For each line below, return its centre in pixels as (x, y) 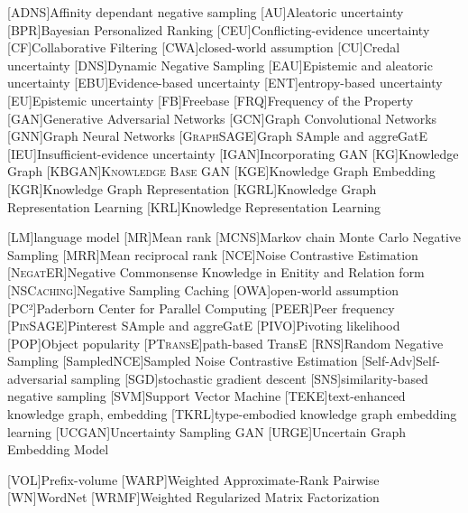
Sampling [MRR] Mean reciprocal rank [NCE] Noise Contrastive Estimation (213, 254)
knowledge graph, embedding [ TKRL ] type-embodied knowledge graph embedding (232, 414)
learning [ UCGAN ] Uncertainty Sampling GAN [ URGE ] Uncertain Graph (207, 431)
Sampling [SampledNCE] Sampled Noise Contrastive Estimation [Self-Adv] (212, 361)
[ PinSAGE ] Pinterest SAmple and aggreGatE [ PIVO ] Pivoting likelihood (204, 326)
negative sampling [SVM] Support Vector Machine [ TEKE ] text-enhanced (206, 396)
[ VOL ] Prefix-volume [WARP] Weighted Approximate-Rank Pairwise (193, 479)
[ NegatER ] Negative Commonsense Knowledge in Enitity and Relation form (216, 272)
